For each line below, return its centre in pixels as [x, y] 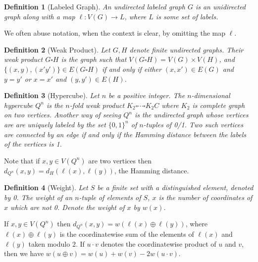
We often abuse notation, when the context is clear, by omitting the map [115, 33]
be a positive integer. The [147, 95]
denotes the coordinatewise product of [158, 243]
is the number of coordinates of [206, 197]
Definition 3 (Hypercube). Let [52, 95]
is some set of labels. [187, 16]
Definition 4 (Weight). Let [46, 187]
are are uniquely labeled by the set [55, 124]
